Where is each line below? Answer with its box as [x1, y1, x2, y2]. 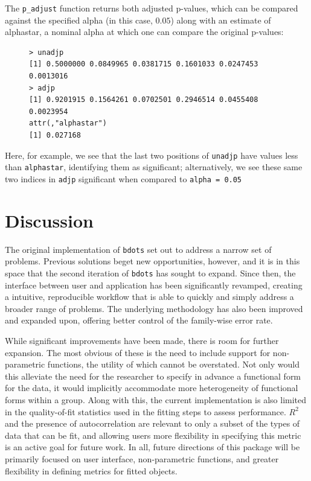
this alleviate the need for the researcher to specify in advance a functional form [5, 369, 301, 382]
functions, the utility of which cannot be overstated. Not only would [47, 358, 300, 371]
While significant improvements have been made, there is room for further [5, 334, 279, 346]
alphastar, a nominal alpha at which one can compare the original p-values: [5, 25, 284, 38]
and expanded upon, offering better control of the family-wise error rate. [5, 314, 273, 327]
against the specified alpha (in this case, [5, 13, 153, 26]
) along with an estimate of [170, 13, 271, 26]
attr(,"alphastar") [29, 119, 107, 128]
